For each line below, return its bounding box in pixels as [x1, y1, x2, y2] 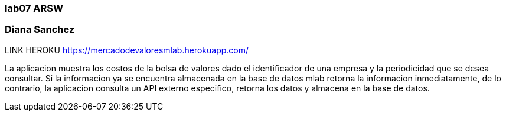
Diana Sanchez [5, 23, 75, 36]
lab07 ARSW [5, 2, 63, 14]
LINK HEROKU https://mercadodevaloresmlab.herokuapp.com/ [5, 45, 249, 55]
